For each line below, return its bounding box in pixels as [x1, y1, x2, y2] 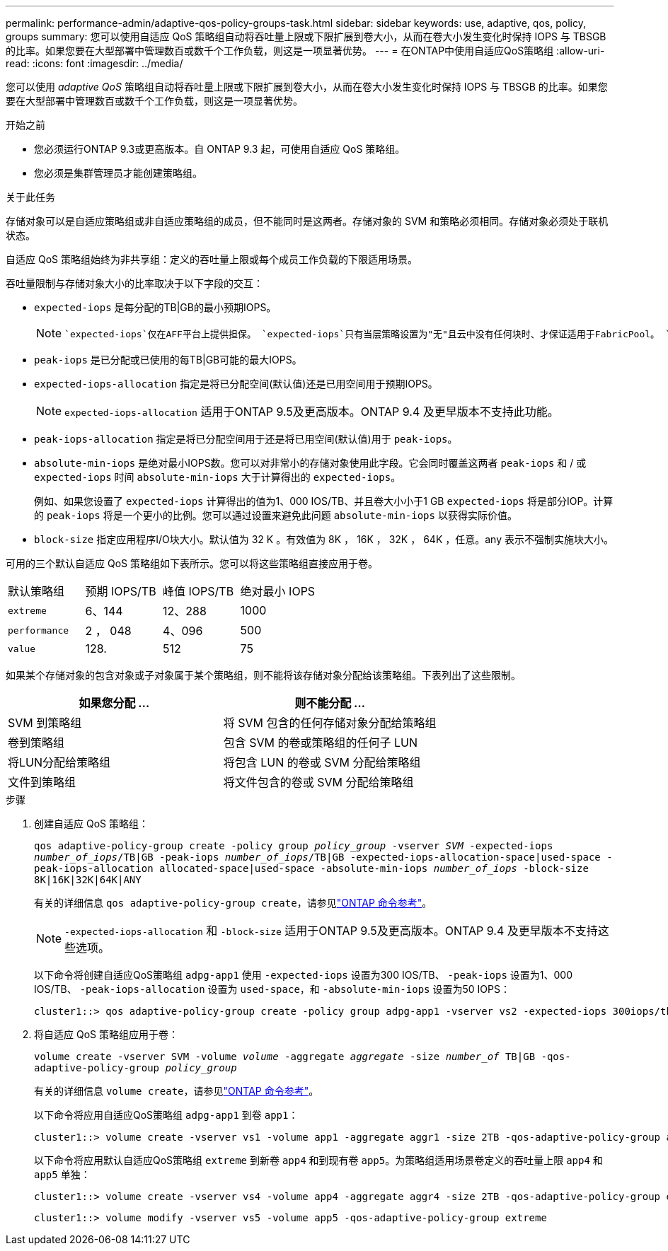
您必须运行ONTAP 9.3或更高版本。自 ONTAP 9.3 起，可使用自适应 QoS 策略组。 [34, 143, 405, 155]
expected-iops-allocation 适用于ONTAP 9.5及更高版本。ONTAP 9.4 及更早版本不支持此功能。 [64, 405, 559, 419]
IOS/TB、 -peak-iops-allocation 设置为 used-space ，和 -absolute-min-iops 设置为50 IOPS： [34, 983, 510, 995]
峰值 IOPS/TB [163, 584, 234, 598]
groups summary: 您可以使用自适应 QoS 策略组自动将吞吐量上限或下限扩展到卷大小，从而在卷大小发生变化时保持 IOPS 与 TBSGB [6, 30, 606, 42]
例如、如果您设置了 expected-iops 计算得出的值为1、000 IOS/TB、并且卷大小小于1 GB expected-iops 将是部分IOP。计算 [34, 495, 614, 507]
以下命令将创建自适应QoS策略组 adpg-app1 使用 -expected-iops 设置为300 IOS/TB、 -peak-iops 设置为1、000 [34, 969, 573, 981]
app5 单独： [34, 1168, 91, 1180]
